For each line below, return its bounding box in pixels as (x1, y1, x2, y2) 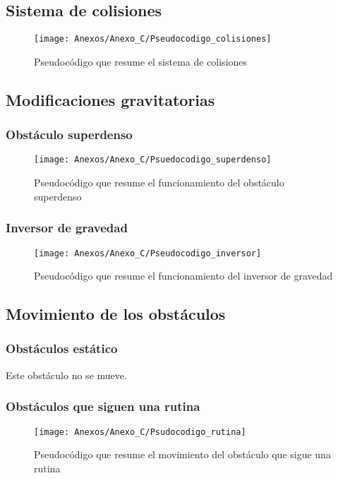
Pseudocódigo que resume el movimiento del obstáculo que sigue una (34, 447, 331, 462)
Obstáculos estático (6, 340, 118, 357)
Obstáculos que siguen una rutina (6, 398, 200, 415)
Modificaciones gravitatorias (6, 88, 215, 110)
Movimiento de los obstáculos (6, 303, 226, 325)
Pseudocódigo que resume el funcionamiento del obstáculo (34, 175, 284, 190)
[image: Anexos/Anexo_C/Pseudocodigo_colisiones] (34, 34, 272, 44)
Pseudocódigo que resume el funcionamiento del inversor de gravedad (34, 268, 333, 283)
